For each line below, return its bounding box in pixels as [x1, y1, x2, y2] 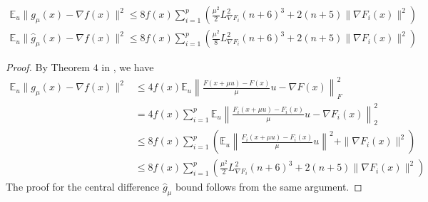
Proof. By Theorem [6, 60, 90, 75]
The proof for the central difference [6, 179, 160, 194]
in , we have [101, 60, 154, 75]
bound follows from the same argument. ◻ [175, 179, 362, 194]
